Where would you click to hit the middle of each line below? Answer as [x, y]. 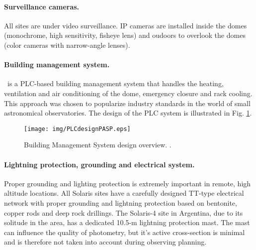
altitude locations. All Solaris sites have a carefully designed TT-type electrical [124, 193]
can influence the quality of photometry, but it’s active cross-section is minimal [125, 232]
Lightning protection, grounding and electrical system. [99, 164]
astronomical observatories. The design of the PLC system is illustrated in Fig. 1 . [128, 113]
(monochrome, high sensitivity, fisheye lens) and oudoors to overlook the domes [125, 35]
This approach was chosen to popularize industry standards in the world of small [127, 103]
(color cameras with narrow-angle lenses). [67, 45]
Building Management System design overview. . [98, 145]
